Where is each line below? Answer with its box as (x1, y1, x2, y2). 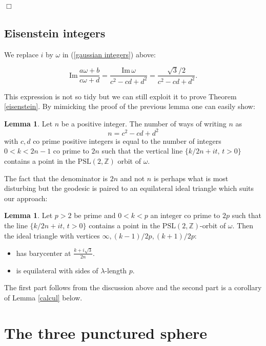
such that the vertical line (101, 145, 183, 156)
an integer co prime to (150, 210, 220, 221)
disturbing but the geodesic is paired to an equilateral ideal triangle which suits (4, 183, 254, 193)
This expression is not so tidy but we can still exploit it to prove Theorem (4, 91, 237, 101)
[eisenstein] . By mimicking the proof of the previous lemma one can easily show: (4, 101, 255, 112)
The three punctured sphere (4, 322, 208, 343)
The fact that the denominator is (4, 172, 108, 183)
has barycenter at (16, 247, 71, 258)
